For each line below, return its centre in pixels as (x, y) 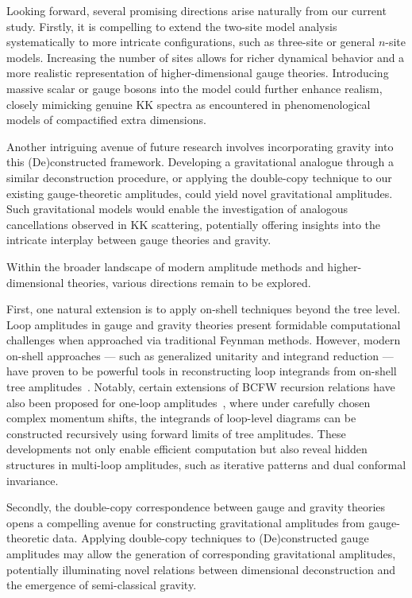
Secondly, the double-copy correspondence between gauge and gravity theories (196, 507)
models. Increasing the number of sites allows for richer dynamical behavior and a (206, 57)
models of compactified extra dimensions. (106, 120)
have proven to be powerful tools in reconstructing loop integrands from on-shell (202, 371)
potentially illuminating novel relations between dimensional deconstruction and (201, 569)
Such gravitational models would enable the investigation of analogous (177, 209)
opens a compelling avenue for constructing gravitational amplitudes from (186, 522)
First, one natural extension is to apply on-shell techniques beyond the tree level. (204, 309)
